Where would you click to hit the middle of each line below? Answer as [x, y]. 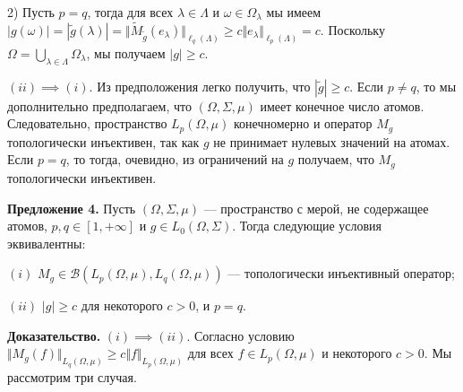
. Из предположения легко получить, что [200, 86]
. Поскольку [352, 29]
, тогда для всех [130, 12]
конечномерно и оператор [303, 123]
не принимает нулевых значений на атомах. [332, 141]
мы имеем [294, 12]
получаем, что [336, 159]
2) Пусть [31, 12]
